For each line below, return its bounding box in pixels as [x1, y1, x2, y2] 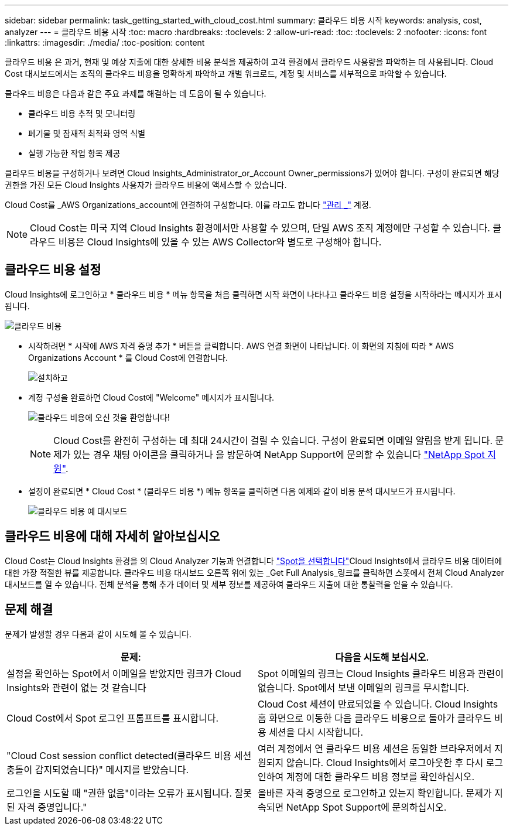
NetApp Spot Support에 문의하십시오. [286, 801, 447, 813]
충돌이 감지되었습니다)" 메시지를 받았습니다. [6, 763, 189, 776]
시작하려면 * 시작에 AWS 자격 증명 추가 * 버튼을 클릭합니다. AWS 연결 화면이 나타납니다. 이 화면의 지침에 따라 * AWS [28, 340, 454, 351]
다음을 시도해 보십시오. [335, 651, 429, 663]
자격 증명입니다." [18, 801, 87, 813]
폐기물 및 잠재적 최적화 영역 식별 [28, 128, 146, 138]
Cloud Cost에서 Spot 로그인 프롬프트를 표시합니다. [6, 712, 219, 724]
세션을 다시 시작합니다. [269, 726, 364, 738]
